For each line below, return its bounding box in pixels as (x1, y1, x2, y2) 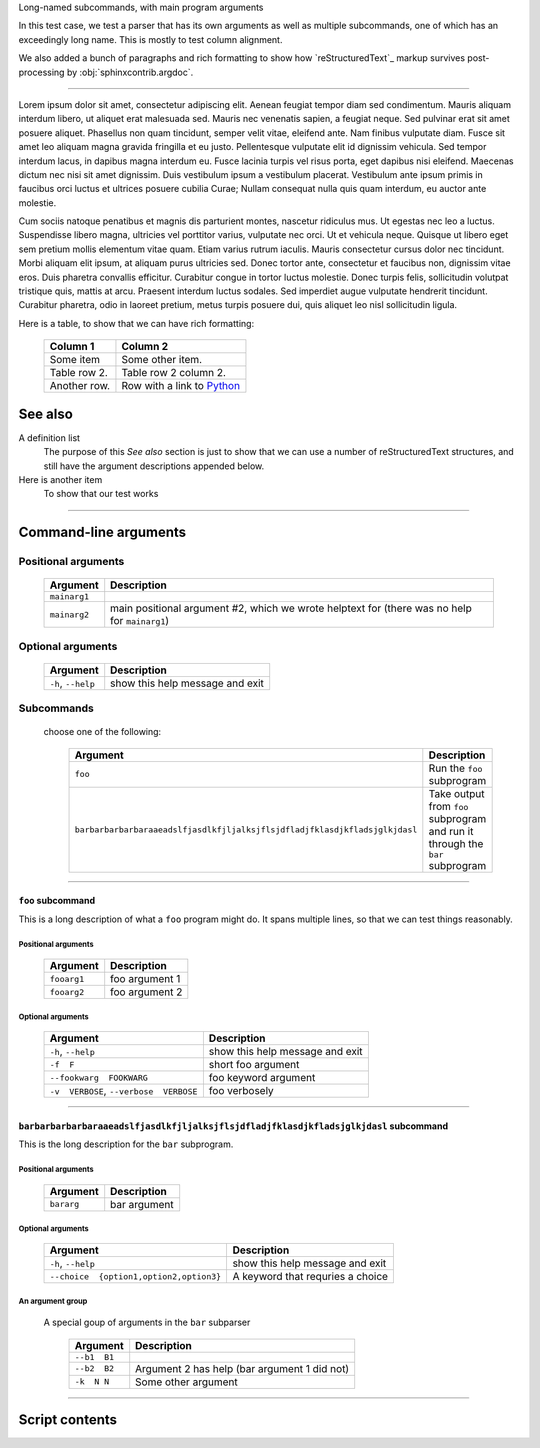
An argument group (18, 1296, 88, 1306)
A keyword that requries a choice (232, 1270, 389, 1284)
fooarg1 (49, 973, 85, 984)
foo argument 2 (110, 985, 183, 999)
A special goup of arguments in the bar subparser (43, 1316, 251, 1329)
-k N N (74, 1376, 110, 1387)
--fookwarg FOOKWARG (49, 1072, 149, 1083)
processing (18, 66, 65, 78)
